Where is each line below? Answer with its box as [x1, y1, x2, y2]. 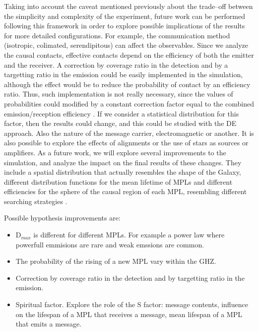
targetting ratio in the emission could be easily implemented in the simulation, [4, 69, 243, 80]
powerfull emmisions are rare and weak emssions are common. [15, 239, 204, 249]
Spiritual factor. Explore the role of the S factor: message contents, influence [15, 299, 248, 310]
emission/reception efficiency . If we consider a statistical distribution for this [4, 108, 239, 118]
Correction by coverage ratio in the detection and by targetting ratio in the [15, 272, 245, 283]
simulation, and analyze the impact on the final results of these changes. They [4, 157, 242, 167]
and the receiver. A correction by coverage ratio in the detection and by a [4, 59, 228, 70]
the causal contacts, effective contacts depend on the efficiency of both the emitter [4, 49, 254, 60]
